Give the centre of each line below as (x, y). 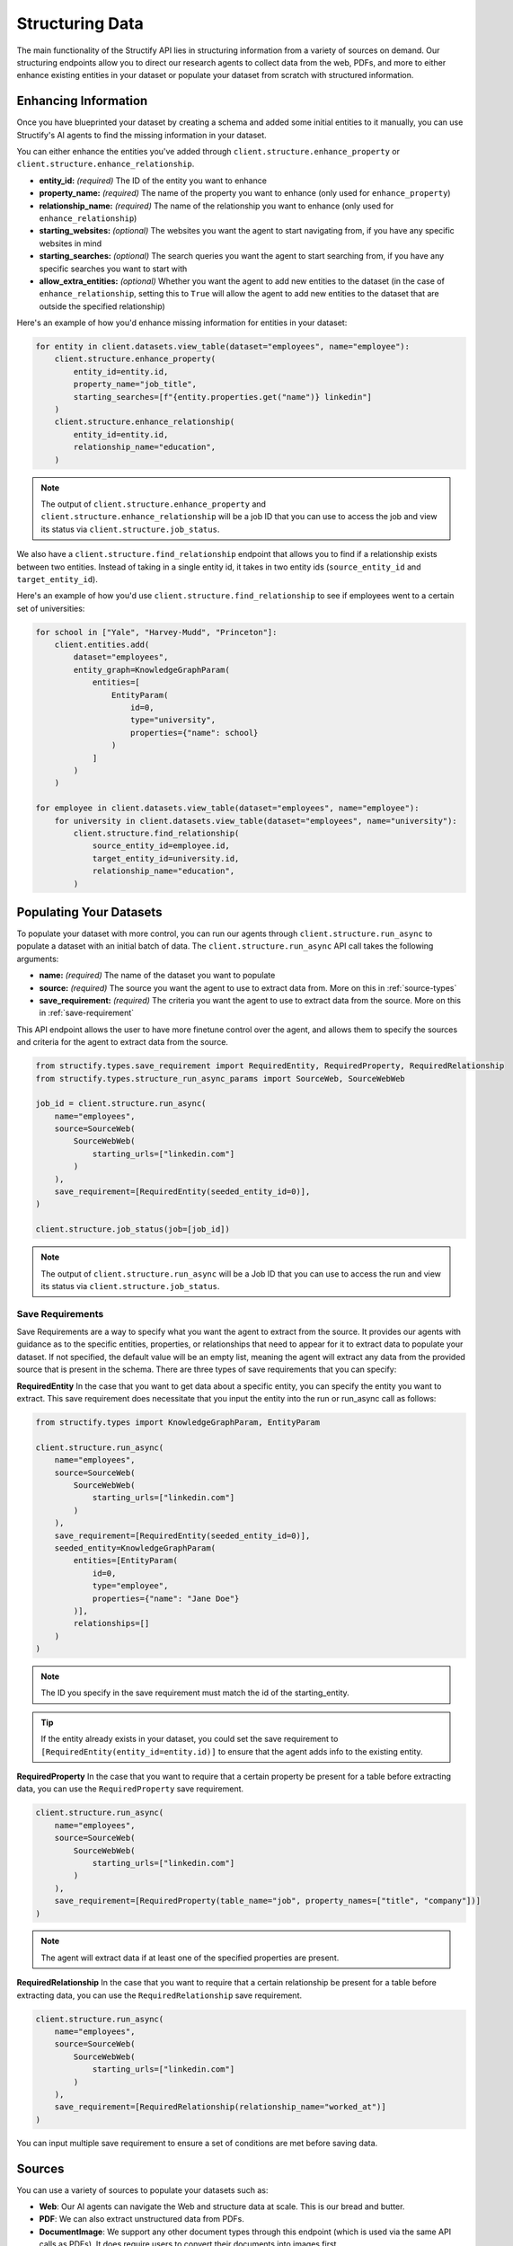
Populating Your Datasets (89, 912)
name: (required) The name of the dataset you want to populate (157, 976)
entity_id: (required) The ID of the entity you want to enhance (153, 181)
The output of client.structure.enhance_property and (154, 504)
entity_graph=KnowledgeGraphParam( (152, 670)
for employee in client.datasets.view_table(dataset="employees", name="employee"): (227, 808)
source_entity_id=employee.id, (161, 846)
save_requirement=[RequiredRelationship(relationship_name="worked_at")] (220, 2107)
